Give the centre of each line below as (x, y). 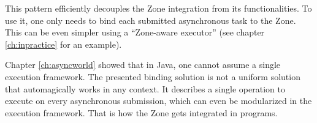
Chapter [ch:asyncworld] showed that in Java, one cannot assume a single (143, 65)
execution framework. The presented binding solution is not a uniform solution (153, 76)
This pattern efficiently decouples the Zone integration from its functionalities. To (158, 8)
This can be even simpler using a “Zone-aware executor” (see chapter (135, 32)
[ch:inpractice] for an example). (63, 44)
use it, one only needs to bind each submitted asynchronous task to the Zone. (151, 20)
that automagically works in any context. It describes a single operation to (145, 88)
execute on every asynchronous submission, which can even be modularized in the (158, 101)
